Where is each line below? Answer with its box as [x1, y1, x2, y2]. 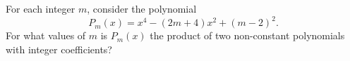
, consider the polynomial [87, 1, 197, 15]
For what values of [6, 28, 86, 43]
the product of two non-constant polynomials [150, 28, 345, 43]
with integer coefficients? [6, 41, 112, 56]
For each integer [6, 1, 76, 15]
